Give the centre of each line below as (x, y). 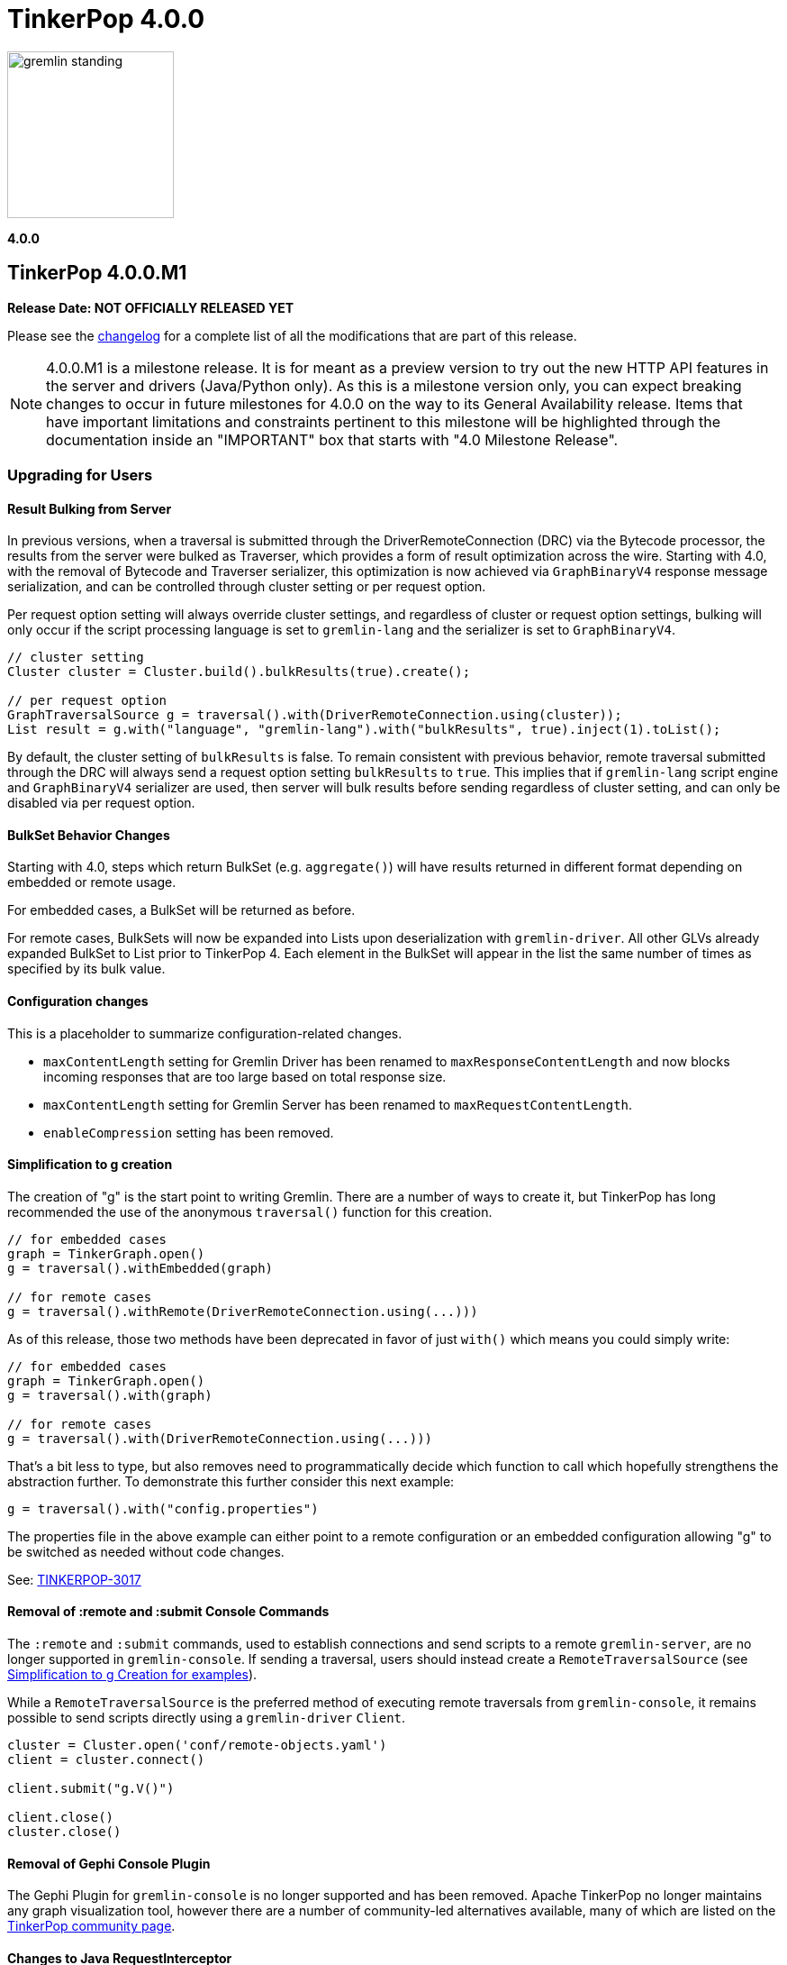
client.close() (61, 1818)
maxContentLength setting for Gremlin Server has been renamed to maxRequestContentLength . (338, 1104)
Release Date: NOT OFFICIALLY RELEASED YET (151, 307)
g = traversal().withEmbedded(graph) (140, 1268)
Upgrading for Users (80, 475)
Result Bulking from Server (90, 508)
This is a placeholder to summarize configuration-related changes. (205, 1033)
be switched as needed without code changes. (146, 1551)
